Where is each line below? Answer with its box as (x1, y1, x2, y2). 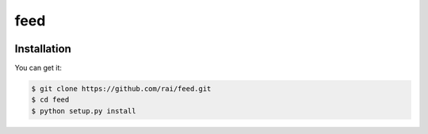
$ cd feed (31, 95, 70, 105)
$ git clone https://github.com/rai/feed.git (31, 84, 212, 94)
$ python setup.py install (31, 106, 136, 115)
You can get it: (14, 63, 63, 73)
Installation (14, 42, 71, 56)
